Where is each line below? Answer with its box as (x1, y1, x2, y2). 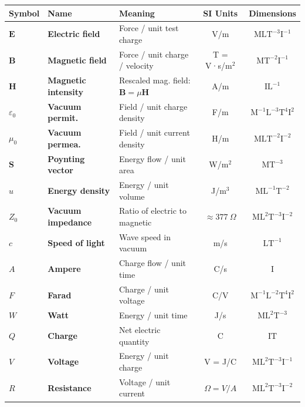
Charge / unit (119, 282, 169, 295)
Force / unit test (119, 22, 179, 34)
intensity (48, 85, 84, 97)
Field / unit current (119, 126, 190, 139)
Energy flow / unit (119, 152, 186, 164)
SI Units (203, 6, 238, 19)
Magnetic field (48, 53, 107, 66)
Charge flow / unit (119, 257, 187, 269)
